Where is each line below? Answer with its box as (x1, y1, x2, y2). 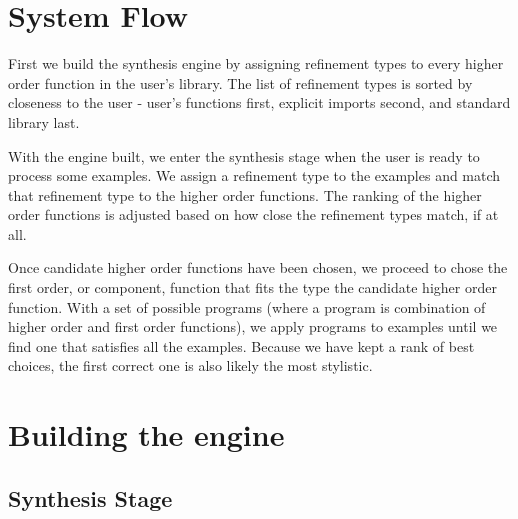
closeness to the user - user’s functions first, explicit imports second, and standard (8, 92, 511, 113)
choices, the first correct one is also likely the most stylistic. (8, 355, 373, 376)
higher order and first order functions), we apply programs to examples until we (8, 316, 498, 337)
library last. (8, 111, 80, 132)
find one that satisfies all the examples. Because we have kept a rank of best (8, 335, 475, 356)
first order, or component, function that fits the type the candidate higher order (8, 277, 497, 298)
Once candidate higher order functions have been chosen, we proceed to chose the (8, 257, 508, 278)
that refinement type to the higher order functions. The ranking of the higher (8, 184, 482, 205)
